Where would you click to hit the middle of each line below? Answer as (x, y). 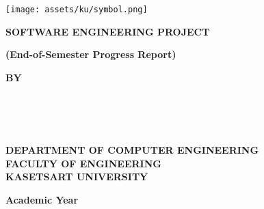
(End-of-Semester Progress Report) (91, 54)
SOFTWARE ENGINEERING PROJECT (108, 31)
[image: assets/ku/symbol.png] (77, 10)
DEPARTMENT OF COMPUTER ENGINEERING (132, 150)
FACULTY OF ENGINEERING (83, 163)
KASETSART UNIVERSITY (77, 177)
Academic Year (42, 199)
